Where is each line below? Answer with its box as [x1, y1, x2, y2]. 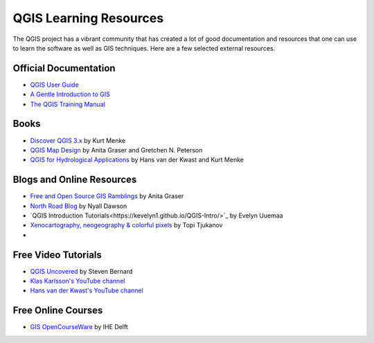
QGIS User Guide [30, 80, 79, 89]
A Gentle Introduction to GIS [30, 90, 110, 98]
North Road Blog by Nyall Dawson [30, 202, 127, 210]
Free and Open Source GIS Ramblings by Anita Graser [30, 192, 184, 200]
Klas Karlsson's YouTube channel [30, 277, 125, 285]
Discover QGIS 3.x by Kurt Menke [30, 136, 126, 145]
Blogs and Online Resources [12, 174, 137, 186]
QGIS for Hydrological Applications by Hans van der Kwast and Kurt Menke [30, 156, 244, 164]
